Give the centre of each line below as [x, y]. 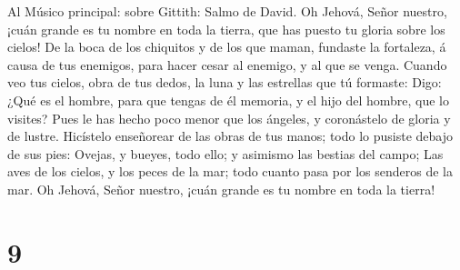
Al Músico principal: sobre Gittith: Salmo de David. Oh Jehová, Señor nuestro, [227, 11]
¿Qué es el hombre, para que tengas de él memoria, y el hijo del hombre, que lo [228, 100]
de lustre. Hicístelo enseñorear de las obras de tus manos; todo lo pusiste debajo [230, 136]
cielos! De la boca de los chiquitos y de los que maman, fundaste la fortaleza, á [227, 47]
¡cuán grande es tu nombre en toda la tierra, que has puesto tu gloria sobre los [226, 29]
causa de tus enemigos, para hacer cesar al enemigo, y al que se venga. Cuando [227, 64]
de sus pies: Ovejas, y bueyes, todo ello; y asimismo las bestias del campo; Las [225, 153]
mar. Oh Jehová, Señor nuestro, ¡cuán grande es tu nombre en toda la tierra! [221, 189]
